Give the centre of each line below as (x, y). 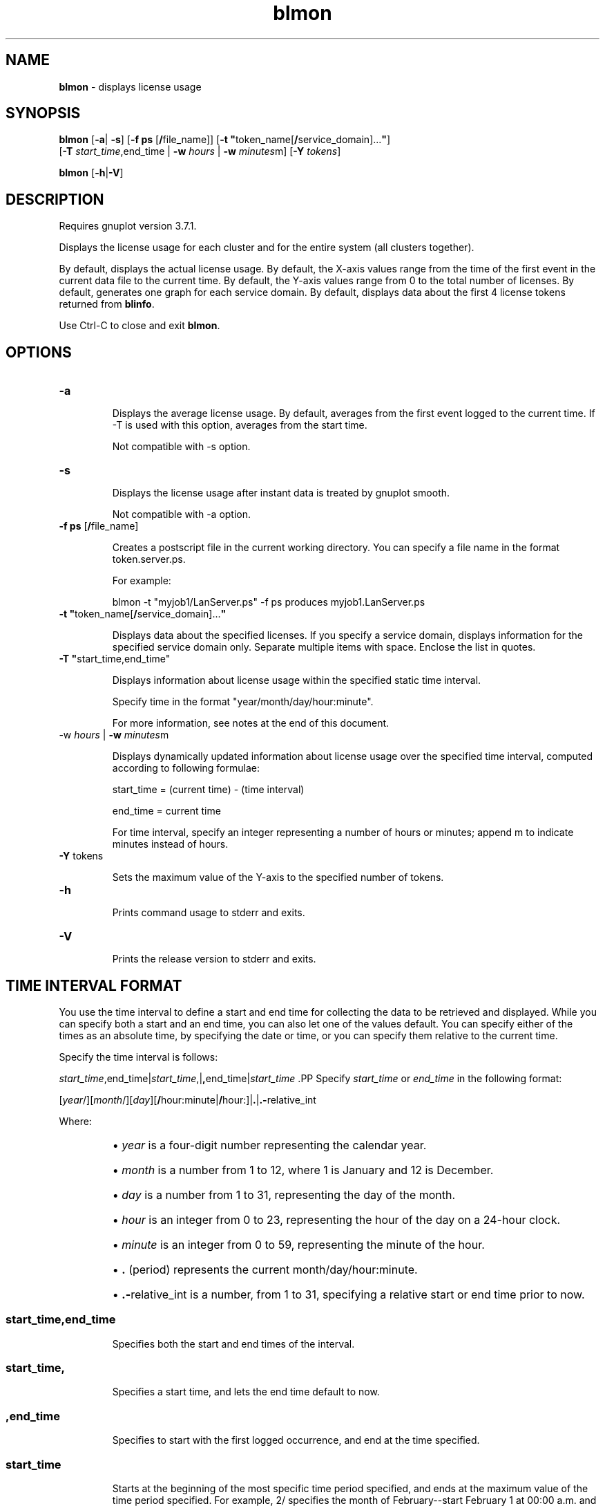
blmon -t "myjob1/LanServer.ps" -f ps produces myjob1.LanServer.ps (269, 602)
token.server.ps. (149, 559)
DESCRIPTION (55, 199)
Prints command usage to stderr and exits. (209, 913)
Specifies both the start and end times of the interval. (233, 1344)
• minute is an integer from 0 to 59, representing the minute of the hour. (298, 1244)
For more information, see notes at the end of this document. (251, 723)
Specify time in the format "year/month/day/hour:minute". (243, 702)
